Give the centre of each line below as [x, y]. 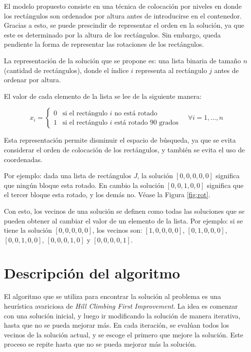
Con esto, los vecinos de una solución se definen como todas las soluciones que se [124, 211]
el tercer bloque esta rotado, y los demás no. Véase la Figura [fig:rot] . [107, 195]
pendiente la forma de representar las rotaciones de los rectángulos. [104, 44]
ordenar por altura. [33, 80]
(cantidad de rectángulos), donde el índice [66, 70]
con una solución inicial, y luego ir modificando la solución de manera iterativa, [122, 315]
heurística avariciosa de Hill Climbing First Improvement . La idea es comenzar [121, 306]
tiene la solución [28, 230]
